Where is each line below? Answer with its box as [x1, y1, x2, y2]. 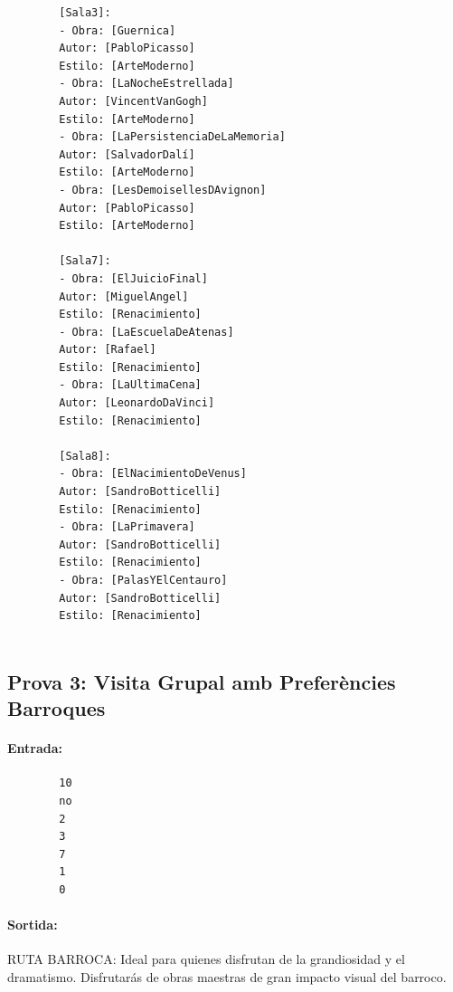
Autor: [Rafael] [59, 343, 156, 357]
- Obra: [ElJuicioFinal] [59, 272, 208, 285]
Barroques [7, 694, 106, 722]
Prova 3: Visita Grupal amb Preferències [7, 667, 396, 695]
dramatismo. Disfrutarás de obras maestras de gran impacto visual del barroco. [7, 967, 447, 986]
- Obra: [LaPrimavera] [59, 520, 195, 534]
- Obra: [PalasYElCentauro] [59, 574, 228, 587]
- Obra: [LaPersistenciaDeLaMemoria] [59, 130, 286, 144]
